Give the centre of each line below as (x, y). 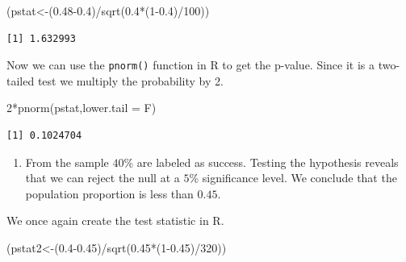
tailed (21, 80)
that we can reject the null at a (103, 178)
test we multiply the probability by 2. (130, 80)
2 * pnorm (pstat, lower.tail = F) (82, 108)
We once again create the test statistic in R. (115, 220)
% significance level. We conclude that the (293, 178)
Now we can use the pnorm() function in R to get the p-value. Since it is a (191, 65)
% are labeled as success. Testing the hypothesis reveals (261, 162)
